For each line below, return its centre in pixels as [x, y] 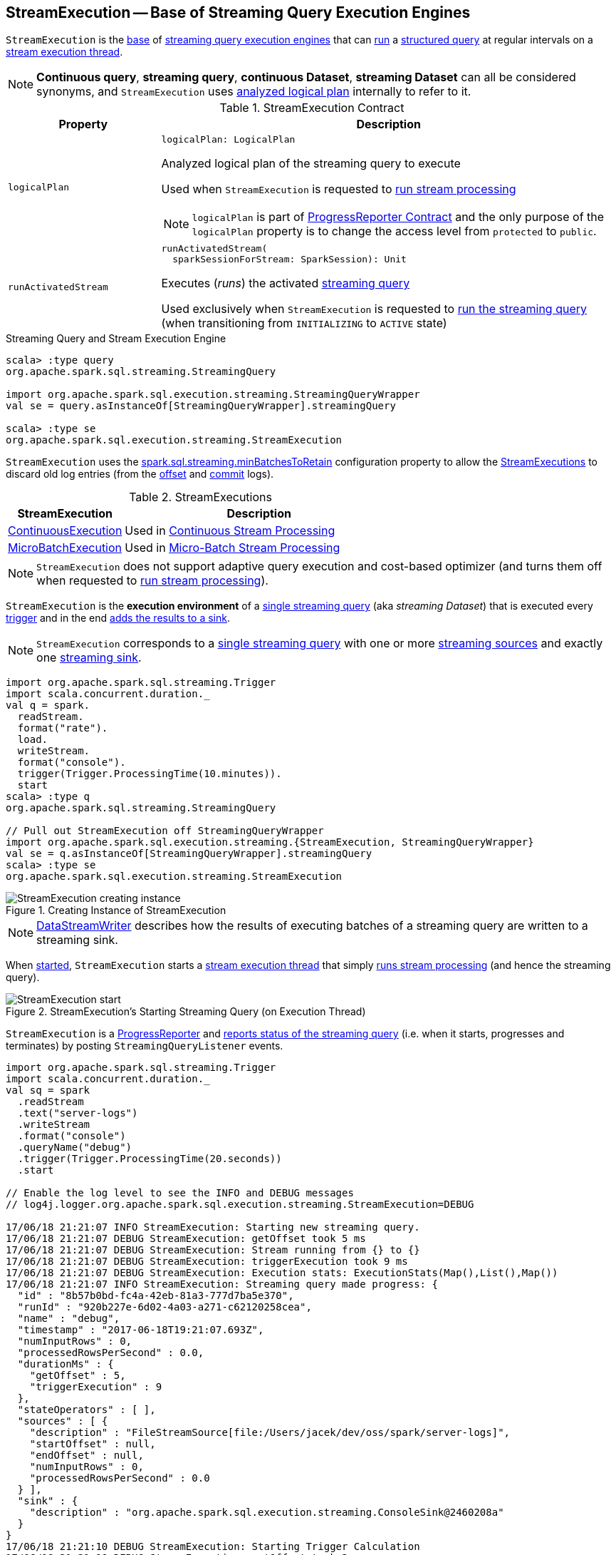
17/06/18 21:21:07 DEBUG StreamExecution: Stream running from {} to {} [213, 1250]
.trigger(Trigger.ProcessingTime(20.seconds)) [150, 1159]
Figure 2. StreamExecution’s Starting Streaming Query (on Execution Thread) [186, 1012]
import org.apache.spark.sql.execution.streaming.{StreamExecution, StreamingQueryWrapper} [270, 842]
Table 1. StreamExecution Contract [312, 108]
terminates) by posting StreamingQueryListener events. [145, 1046]
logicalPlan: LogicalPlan [228, 140]
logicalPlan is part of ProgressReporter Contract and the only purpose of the [398, 217]
